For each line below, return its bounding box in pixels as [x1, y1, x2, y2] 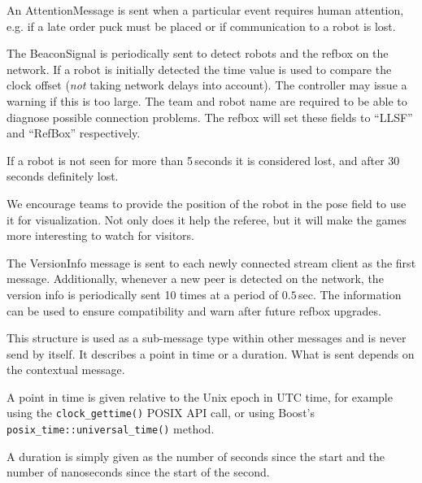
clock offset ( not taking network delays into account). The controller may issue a [7, 76, 407, 94]
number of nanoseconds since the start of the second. [7, 463, 270, 481]
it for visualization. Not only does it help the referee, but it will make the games [7, 211, 407, 228]
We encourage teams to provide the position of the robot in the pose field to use [7, 194, 407, 211]
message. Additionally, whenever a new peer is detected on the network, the [7, 270, 384, 287]
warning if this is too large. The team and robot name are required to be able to [7, 92, 407, 109]
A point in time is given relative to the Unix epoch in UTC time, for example [7, 388, 393, 405]
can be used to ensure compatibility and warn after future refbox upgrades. [7, 302, 381, 319]
